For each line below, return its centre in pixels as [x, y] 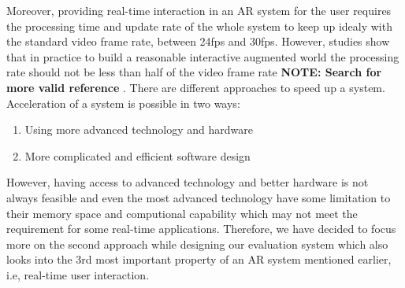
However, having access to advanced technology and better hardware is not [188, 182]
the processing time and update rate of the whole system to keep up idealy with [199, 26]
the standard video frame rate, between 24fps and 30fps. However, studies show [198, 41]
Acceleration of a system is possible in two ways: [123, 103]
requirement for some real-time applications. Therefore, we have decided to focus [201, 229]
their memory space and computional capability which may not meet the [182, 213]
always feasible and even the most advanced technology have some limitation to [199, 197]
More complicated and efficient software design [137, 155]
